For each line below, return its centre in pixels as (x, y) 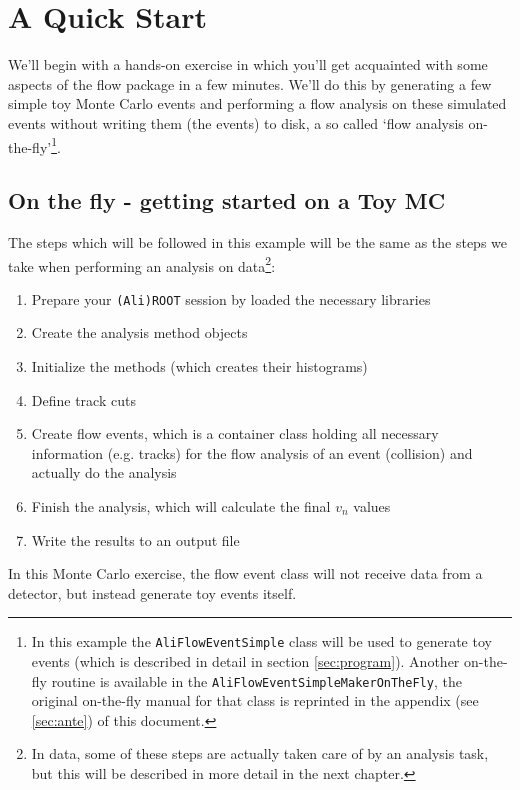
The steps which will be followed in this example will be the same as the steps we (257, 241)
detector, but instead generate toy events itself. (152, 592)
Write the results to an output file (135, 539)
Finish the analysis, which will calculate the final (181, 506)
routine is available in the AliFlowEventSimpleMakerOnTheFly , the (256, 680)
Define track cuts (83, 399)
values (372, 506)
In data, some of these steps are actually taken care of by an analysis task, (260, 753)
